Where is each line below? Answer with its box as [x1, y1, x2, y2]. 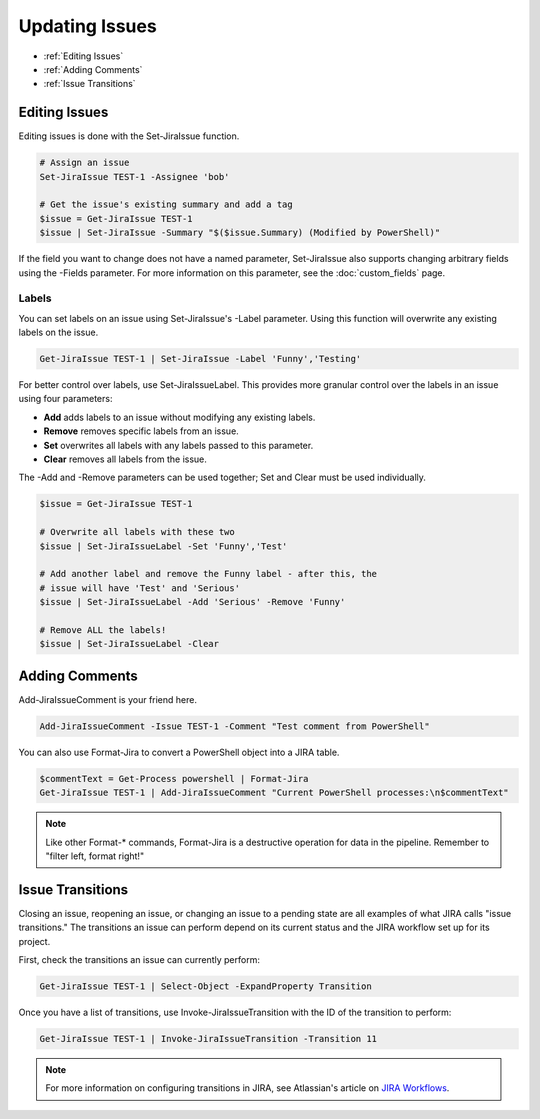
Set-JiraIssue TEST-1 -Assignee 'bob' [39, 171, 230, 182]
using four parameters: [18, 393, 113, 405]
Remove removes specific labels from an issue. [43, 425, 239, 437]
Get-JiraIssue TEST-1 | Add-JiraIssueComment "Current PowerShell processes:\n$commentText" [39, 787, 509, 799]
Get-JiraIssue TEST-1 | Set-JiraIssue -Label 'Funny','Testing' [39, 353, 362, 365]
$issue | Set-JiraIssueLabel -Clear [39, 638, 220, 650]
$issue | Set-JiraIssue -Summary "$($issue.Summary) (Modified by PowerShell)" [39, 227, 441, 239]
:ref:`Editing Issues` [43, 50, 124, 62]
